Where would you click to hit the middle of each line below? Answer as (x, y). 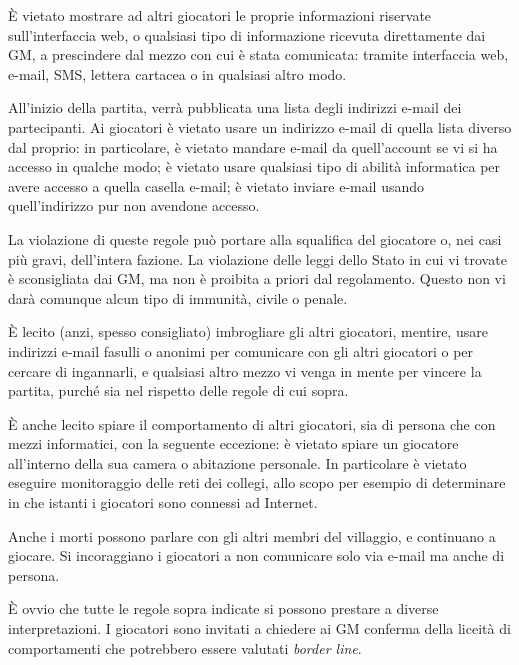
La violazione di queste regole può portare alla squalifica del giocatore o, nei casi (255, 238)
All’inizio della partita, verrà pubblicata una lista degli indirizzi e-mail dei (235, 107)
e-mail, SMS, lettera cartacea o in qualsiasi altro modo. (177, 73)
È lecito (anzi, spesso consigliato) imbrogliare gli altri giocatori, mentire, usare (248, 331)
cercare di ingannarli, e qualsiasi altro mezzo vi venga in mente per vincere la (245, 370)
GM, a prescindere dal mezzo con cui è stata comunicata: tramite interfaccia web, (258, 54)
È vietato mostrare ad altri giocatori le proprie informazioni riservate (220, 15)
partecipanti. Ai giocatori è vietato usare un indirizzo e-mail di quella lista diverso (260, 126)
